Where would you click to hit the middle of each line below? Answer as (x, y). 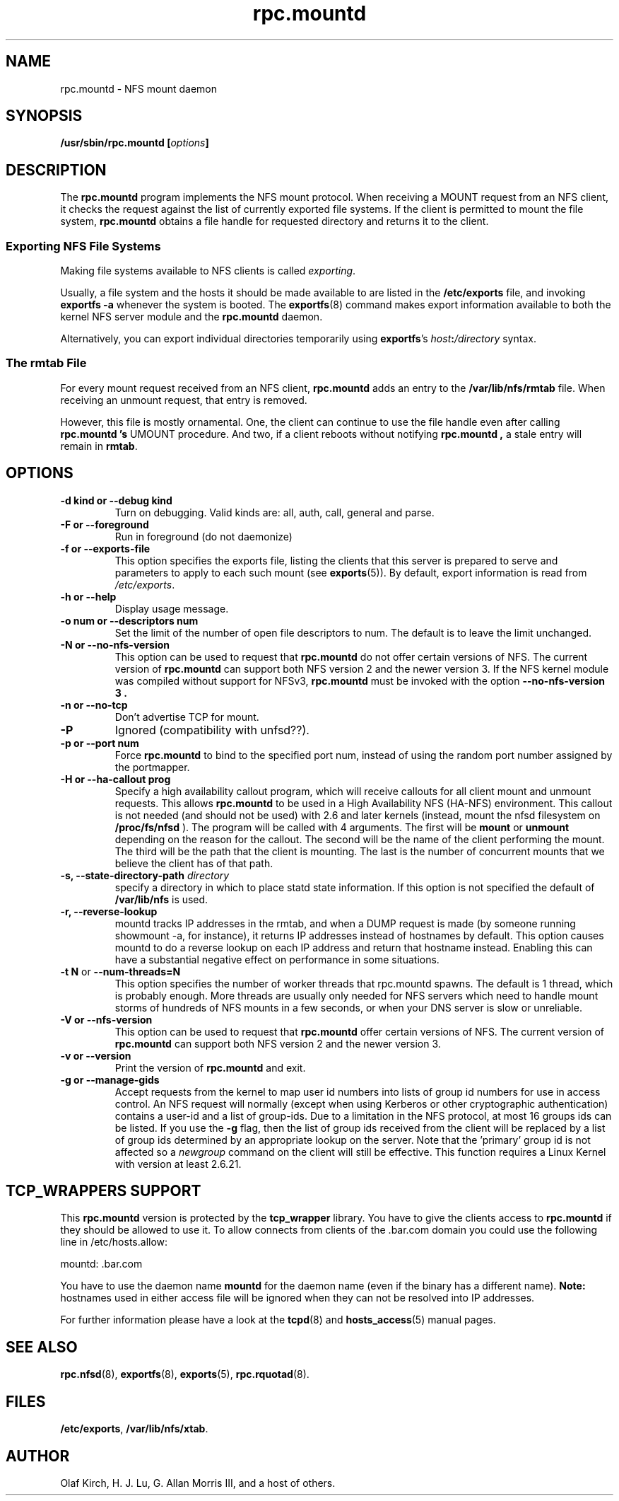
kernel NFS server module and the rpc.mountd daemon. (191, 317)
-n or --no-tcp (94, 705)
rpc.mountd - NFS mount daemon (139, 88)
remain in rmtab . (99, 446)
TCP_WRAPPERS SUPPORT (104, 1191)
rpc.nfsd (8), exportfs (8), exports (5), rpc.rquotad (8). (185, 1374)
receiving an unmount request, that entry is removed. (184, 400)
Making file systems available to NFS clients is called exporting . (208, 271)
